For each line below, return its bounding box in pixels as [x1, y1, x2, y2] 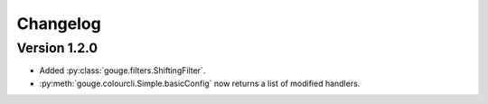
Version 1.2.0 [16, 40, 99, 56]
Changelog [16, 14, 101, 33]
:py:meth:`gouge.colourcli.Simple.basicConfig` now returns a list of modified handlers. [39, 78, 361, 89]
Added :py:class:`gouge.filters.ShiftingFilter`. [39, 65, 206, 76]
